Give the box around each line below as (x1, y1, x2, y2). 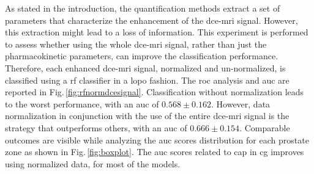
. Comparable (239, 121, 290, 134)
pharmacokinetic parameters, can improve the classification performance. (5, 49, 278, 62)
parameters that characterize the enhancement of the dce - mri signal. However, (5, 13, 298, 26)
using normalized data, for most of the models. (5, 157, 181, 170)
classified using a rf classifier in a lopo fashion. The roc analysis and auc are (5, 73, 290, 86)
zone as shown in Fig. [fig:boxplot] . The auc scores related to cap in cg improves (5, 145, 304, 158)
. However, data (211, 97, 271, 110)
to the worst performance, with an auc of (5, 97, 159, 110)
